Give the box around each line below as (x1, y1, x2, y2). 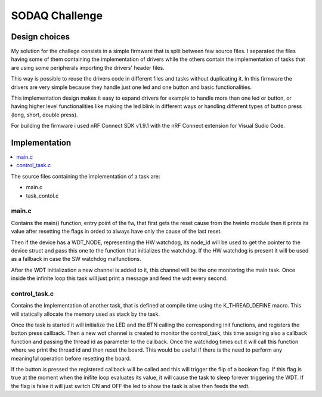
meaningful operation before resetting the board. (11, 355, 131, 362)
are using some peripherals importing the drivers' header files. (11, 64, 165, 71)
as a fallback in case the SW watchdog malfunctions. (11, 256, 141, 263)
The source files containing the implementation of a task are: (11, 173, 160, 180)
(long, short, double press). (11, 111, 78, 118)
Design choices (11, 32, 70, 42)
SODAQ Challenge (11, 9, 103, 22)
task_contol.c (26, 192, 59, 199)
